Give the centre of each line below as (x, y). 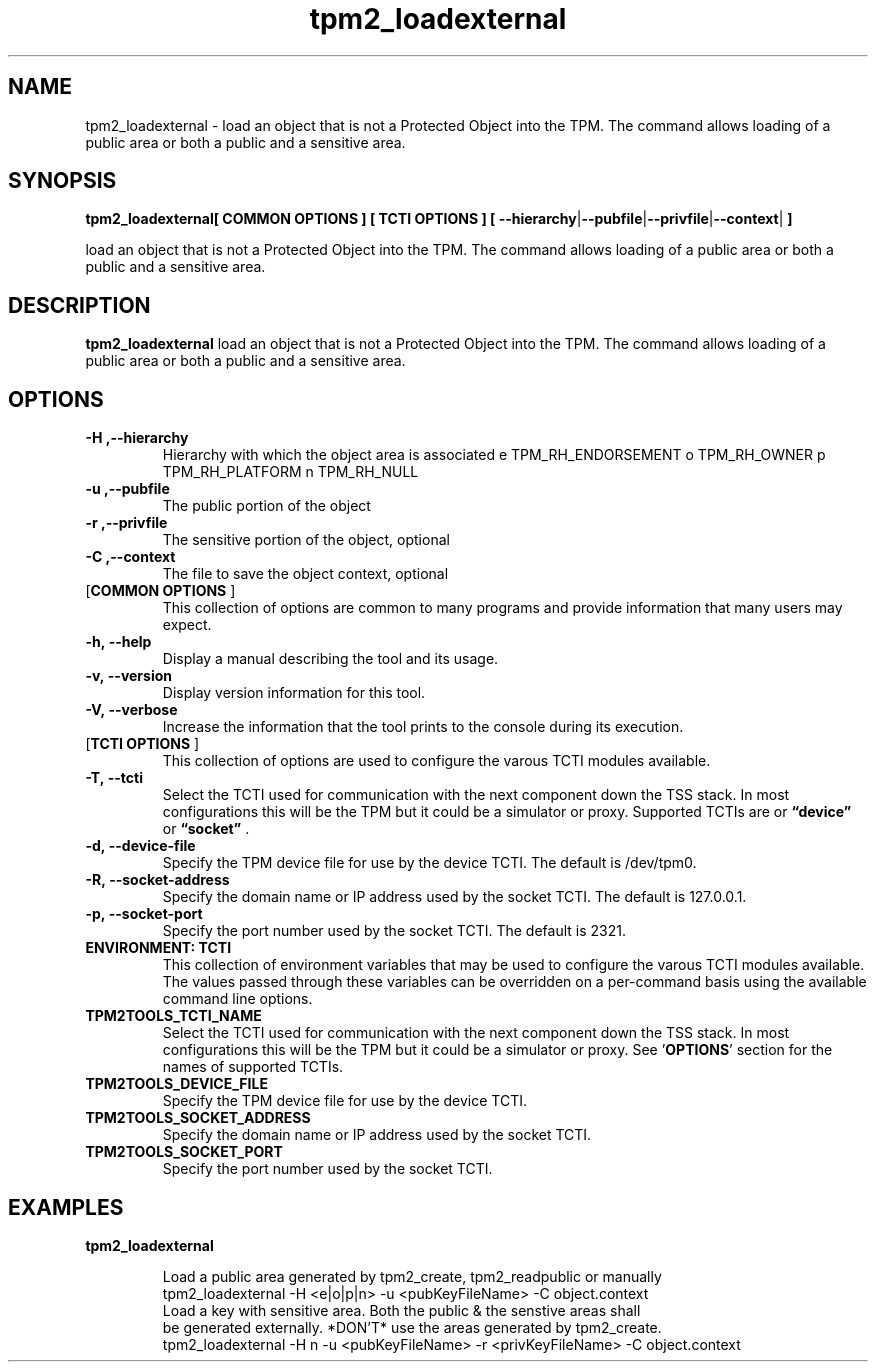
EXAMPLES (66, 1207)
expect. (187, 625)
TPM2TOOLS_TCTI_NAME (173, 1016)
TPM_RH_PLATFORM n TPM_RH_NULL (290, 472)
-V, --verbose (131, 710)
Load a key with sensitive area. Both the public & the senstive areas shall (401, 1310)
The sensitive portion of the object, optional (306, 540)
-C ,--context (130, 557)
